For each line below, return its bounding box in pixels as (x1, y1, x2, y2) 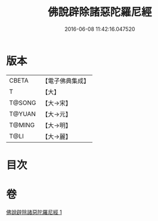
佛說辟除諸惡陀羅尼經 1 (6, 209, 62, 216)
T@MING (9, 121, 35, 129)
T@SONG (9, 99, 37, 107)
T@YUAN (9, 109, 36, 118)
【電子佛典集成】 (42, 77, 90, 85)
